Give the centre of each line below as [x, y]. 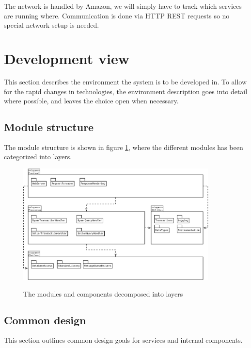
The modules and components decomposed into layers [103, 293]
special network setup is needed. [52, 25]
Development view [67, 58]
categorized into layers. [38, 157]
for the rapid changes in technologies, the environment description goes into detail [126, 91]
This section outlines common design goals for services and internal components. [123, 340]
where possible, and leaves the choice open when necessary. [91, 101]
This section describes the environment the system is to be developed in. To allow [125, 81]
